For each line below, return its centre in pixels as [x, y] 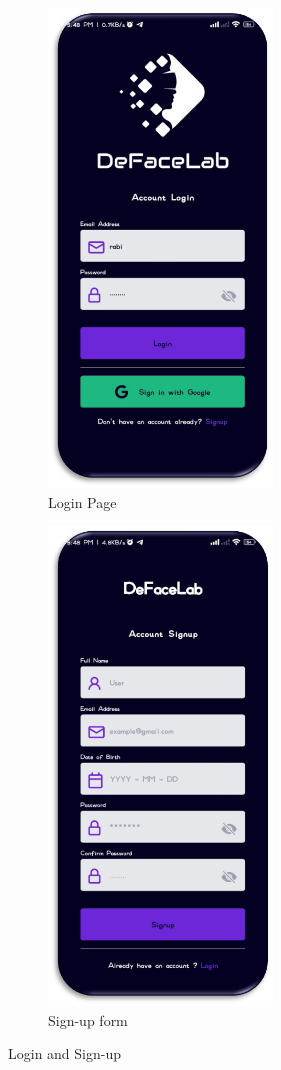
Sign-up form [88, 1019]
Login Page [82, 501]
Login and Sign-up [65, 1053]
